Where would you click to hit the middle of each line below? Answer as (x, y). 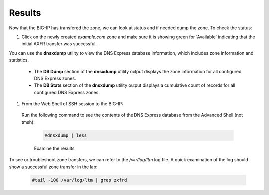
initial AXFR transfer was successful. (59, 44)
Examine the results (54, 148)
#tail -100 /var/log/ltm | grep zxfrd (79, 180)
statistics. (19, 60)
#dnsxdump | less (66, 135)
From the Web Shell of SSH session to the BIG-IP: (72, 104)
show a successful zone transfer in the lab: (53, 167)
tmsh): (28, 122)
